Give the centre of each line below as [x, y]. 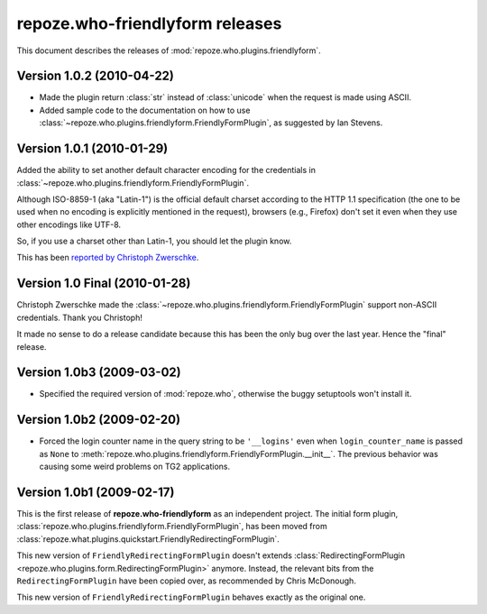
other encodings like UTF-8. [69, 225]
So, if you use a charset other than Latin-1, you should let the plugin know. [154, 241]
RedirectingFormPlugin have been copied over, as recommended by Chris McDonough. [186, 581]
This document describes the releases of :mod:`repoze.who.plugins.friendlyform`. [169, 50]
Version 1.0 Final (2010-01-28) [104, 284]
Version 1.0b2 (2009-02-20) [98, 420]
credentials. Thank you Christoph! [80, 317]
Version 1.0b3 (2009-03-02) [99, 373]
